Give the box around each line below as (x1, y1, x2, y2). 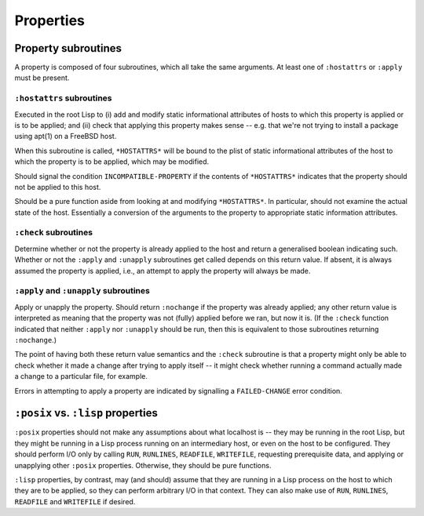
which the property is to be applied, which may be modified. (14, 157, 210, 166)
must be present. (14, 73, 70, 82)
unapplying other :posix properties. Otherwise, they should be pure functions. (14, 460, 272, 470)
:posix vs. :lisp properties (14, 406, 159, 420)
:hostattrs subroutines (14, 93, 113, 104)
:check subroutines (14, 227, 93, 238)
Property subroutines (14, 42, 122, 55)
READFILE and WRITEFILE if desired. (14, 496, 136, 506)
